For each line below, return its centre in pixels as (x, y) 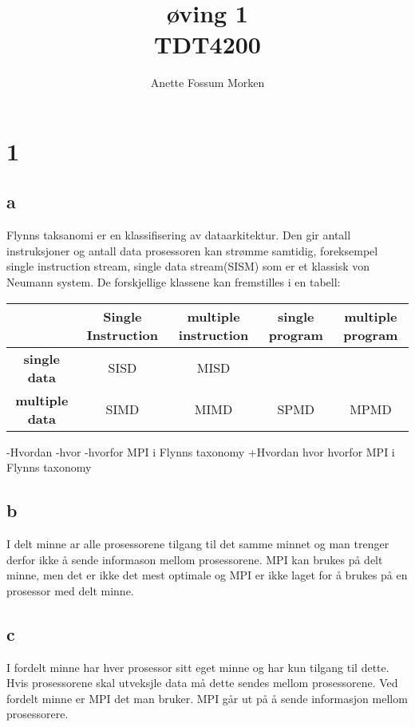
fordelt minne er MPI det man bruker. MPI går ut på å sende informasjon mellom (207, 698)
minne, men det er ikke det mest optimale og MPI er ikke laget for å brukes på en (207, 575)
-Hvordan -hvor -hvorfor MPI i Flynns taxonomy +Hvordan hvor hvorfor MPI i (201, 451)
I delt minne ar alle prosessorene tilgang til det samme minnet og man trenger (198, 544)
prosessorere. (38, 714)
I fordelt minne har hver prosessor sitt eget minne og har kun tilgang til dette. (198, 667)
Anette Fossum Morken (207, 83)
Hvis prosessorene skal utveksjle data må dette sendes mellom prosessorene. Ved (202, 683)
